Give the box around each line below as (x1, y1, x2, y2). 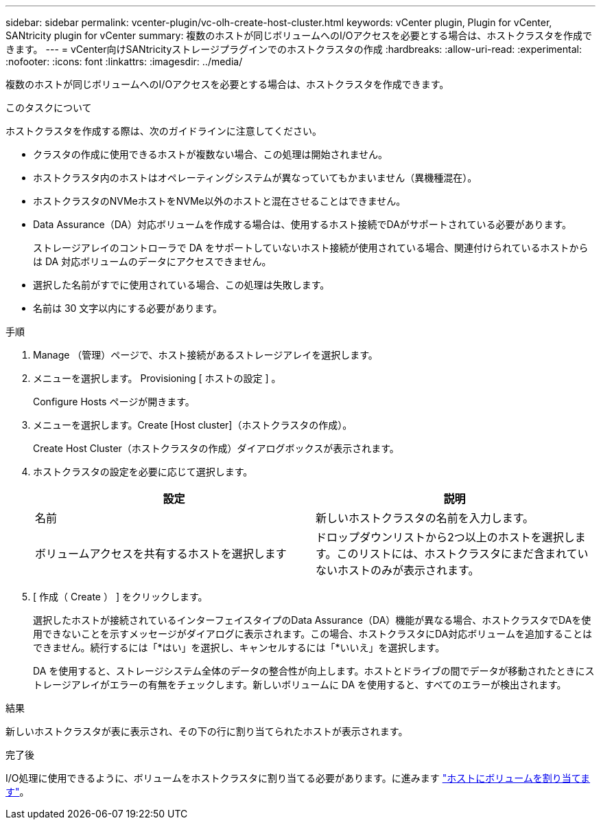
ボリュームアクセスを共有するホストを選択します (35, 547, 287, 561)
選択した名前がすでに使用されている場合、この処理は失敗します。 (33, 279, 330, 291)
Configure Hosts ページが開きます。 (33, 396, 195, 407)
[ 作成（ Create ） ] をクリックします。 (33, 591, 208, 602)
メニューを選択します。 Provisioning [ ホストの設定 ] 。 (33, 372, 281, 384)
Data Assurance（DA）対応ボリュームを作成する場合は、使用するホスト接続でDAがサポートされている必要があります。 (33, 218, 572, 230)
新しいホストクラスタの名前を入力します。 (316, 511, 534, 525)
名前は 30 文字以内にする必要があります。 (33, 302, 223, 314)
